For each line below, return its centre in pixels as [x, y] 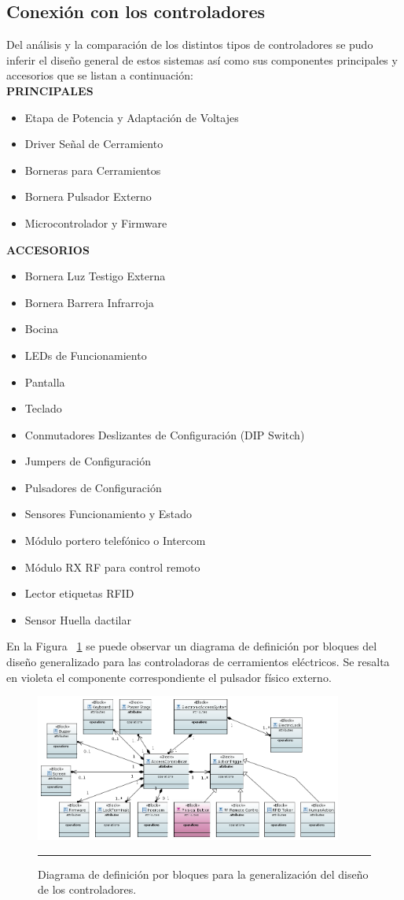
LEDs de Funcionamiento [86, 355]
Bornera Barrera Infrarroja [89, 302]
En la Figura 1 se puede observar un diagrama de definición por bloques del [192, 646]
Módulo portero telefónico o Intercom [115, 541]
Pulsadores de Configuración [93, 487]
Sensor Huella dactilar [78, 619]
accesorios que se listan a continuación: [100, 75]
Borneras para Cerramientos [93, 170]
